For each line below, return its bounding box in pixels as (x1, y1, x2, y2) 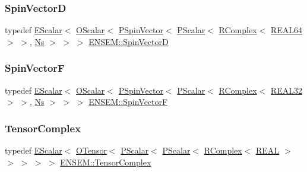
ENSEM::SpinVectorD (88, 35, 169, 47)
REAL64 (270, 24, 302, 36)
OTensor (76, 144, 107, 157)
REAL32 (270, 84, 302, 96)
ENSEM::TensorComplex (60, 155, 151, 168)
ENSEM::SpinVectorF (88, 95, 168, 108)
